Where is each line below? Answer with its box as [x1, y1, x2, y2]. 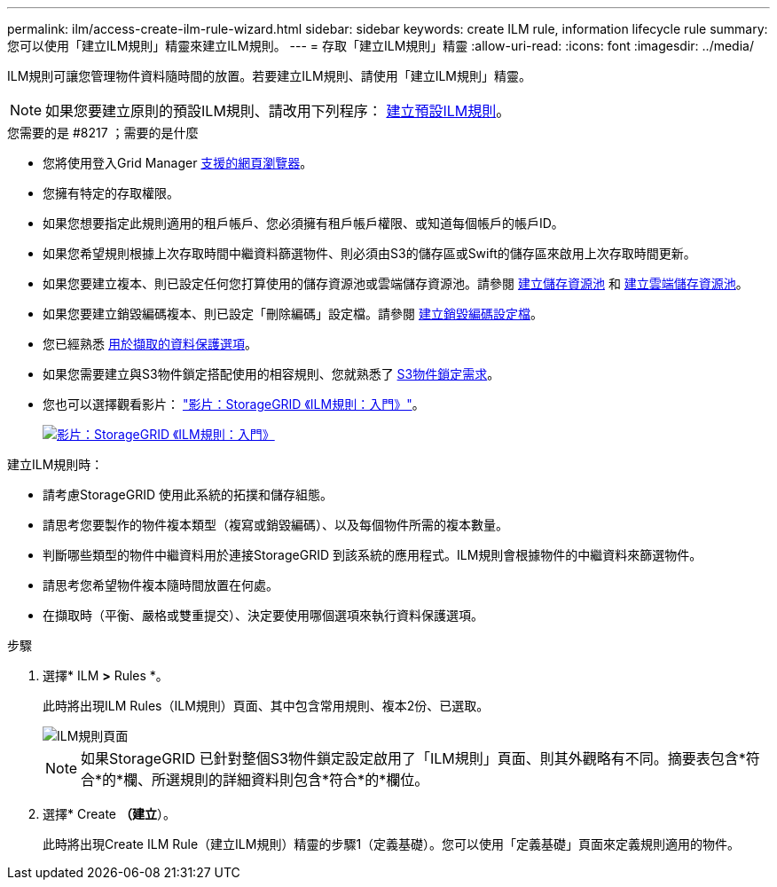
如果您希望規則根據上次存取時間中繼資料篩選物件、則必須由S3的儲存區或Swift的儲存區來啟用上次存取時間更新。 [43, 246, 696, 261]
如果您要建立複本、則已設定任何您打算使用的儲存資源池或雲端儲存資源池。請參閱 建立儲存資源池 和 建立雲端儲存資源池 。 [43, 276, 749, 291]
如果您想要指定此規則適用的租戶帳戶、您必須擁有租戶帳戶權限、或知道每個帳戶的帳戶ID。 [43, 216, 564, 231]
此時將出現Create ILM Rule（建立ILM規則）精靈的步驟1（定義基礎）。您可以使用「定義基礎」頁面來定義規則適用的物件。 [43, 836, 741, 852]
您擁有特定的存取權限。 [43, 185, 179, 200]
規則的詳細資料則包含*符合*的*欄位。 [180, 771, 429, 789]
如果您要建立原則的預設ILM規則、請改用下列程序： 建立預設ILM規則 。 [45, 102, 511, 120]
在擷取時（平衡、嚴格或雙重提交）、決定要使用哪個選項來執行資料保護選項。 [43, 608, 483, 623]
